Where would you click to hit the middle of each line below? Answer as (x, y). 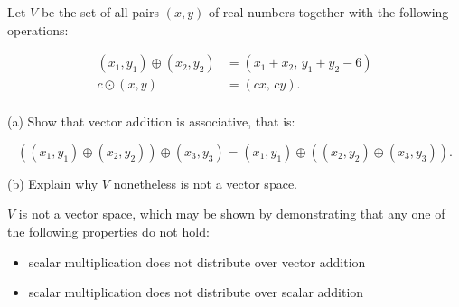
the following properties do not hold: (108, 232)
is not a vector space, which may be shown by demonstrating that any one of (232, 214)
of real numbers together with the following (328, 12)
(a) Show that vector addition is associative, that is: (151, 121)
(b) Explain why (53, 183)
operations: (38, 29)
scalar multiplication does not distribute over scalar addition (196, 292)
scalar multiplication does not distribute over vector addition (197, 261)
